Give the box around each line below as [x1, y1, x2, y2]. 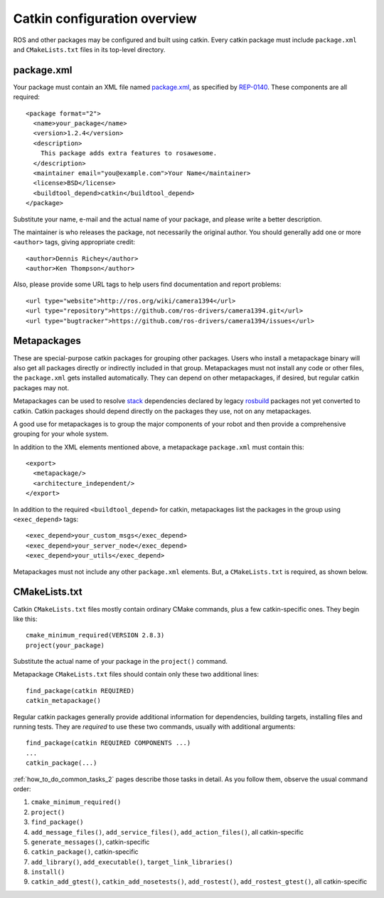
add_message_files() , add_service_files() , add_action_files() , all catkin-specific [31, 827, 304, 836]
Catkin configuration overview [13, 11, 197, 26]
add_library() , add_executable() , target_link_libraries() [31, 857, 234, 866]
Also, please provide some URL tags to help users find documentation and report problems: [13, 280, 282, 288]
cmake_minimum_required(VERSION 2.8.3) [26, 631, 165, 639]
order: [13, 784, 31, 793]
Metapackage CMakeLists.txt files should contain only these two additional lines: [13, 670, 260, 679]
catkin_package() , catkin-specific [31, 847, 139, 856]
